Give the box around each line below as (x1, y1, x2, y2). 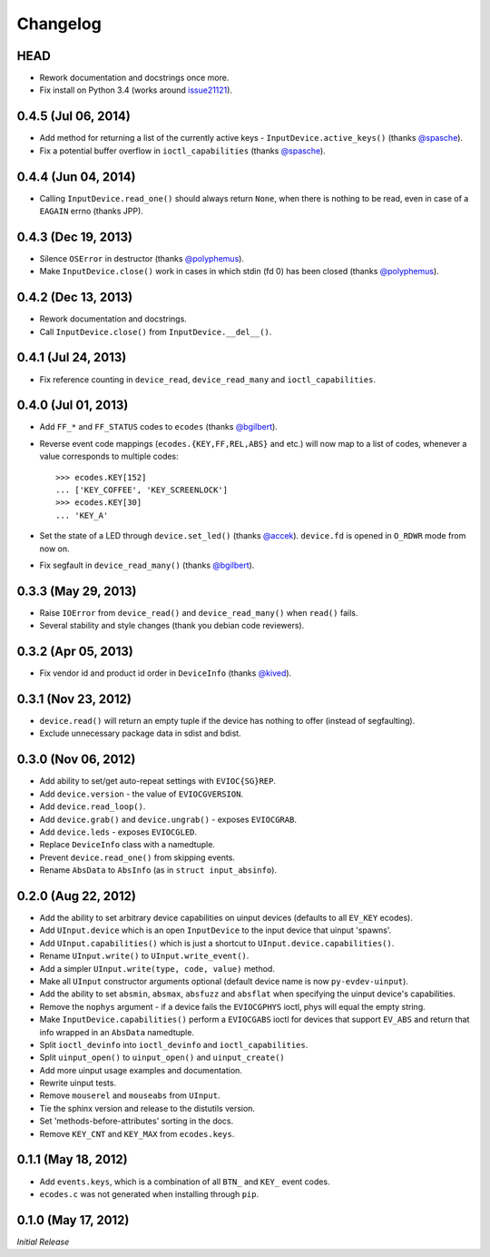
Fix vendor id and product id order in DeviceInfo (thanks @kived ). (39, 668, 292, 678)
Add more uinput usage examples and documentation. (39, 1064, 242, 1075)
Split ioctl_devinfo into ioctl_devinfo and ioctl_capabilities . (39, 1039, 309, 1050)
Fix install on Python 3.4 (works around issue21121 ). (39, 84, 233, 95)
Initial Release (16, 1236, 70, 1247)
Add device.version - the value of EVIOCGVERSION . (39, 788, 244, 799)
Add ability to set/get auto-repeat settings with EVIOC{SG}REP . (39, 776, 277, 787)
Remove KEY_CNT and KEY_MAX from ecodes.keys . (39, 1128, 235, 1139)
